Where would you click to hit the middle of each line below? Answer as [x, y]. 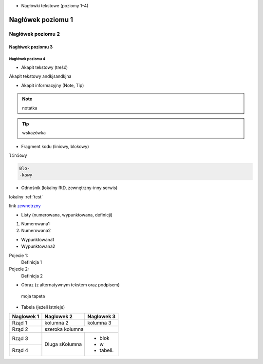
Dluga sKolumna [63, 344]
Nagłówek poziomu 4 [27, 59]
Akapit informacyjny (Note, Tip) [53, 85]
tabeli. [107, 350]
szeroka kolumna [64, 329]
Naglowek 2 [59, 317]
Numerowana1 [36, 224]
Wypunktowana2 [38, 246]
